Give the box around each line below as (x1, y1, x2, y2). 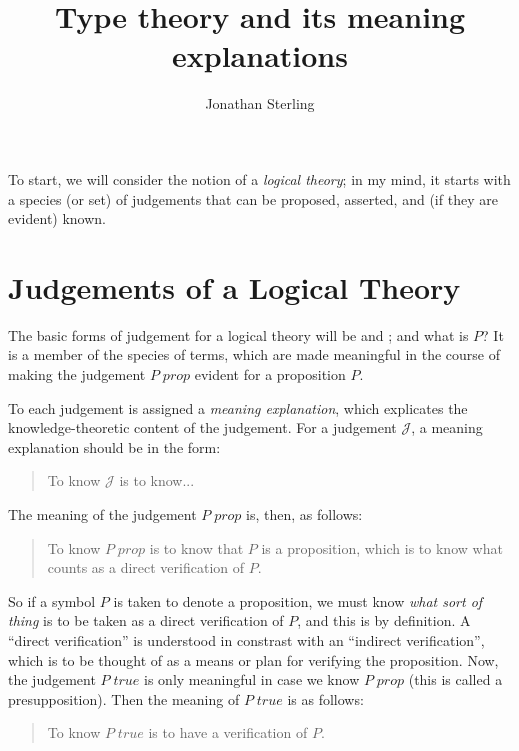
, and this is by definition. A (297, 610, 471, 631)
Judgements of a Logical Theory (8, 266, 461, 307)
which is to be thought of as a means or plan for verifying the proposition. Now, (8, 649, 499, 670)
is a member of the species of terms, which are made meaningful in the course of (8, 344, 501, 365)
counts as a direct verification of (47, 557, 245, 578)
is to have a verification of (148, 722, 308, 743)
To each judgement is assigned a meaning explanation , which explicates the (8, 397, 468, 418)
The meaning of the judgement (8, 503, 197, 524)
